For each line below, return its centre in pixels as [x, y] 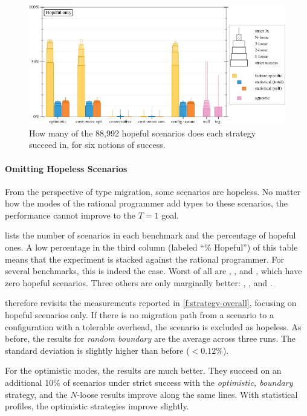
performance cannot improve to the [70, 215]
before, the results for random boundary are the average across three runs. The [150, 338]
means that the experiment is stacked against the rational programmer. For [144, 259]
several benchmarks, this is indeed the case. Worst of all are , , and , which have [153, 271]
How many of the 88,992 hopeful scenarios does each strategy [143, 133]
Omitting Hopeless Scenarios [66, 168]
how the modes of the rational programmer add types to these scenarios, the [146, 203]
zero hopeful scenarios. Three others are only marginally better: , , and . [139, 282]
